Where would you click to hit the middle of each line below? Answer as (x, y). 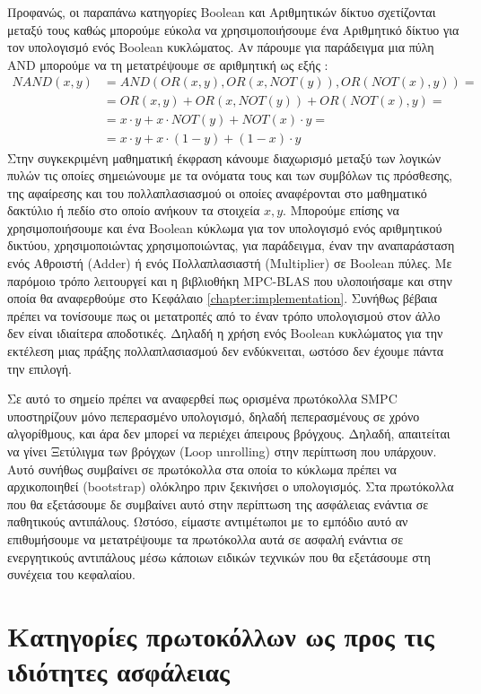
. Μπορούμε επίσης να (341, 210)
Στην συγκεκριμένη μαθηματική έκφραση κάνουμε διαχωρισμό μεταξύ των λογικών (224, 157)
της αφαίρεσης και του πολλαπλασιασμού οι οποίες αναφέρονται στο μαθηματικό (217, 192)
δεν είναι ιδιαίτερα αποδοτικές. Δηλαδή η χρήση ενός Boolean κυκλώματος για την (225, 333)
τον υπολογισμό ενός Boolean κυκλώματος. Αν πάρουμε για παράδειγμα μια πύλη (221, 47)
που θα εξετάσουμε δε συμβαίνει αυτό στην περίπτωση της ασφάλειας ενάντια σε (218, 503)
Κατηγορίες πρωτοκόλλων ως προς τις (221, 635)
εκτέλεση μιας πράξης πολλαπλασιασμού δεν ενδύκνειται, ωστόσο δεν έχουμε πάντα (226, 351)
